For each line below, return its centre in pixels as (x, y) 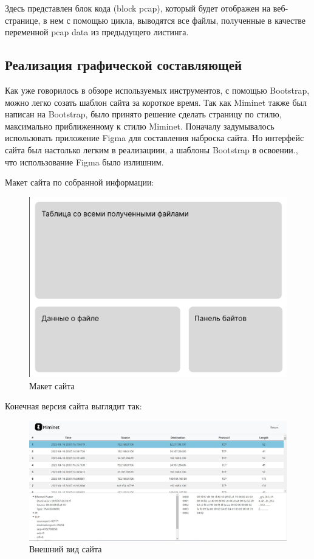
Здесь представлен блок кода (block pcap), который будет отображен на (138, 8)
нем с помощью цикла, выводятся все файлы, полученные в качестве (178, 20)
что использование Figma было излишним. (84, 161)
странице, (23, 20)
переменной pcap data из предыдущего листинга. (97, 32)
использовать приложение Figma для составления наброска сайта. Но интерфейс (155, 138)
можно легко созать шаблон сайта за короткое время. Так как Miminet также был (156, 102)
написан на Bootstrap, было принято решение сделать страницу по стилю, (143, 114)
